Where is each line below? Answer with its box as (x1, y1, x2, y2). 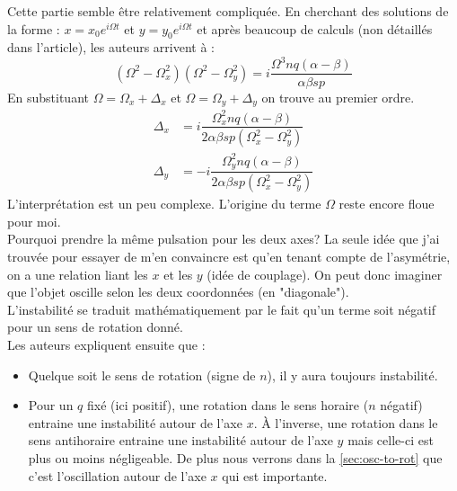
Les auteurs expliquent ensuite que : (7, 335, 206, 354)
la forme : (7, 19, 60, 38)
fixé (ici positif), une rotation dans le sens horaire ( (87, 396, 369, 415)
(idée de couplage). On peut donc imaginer (207, 264, 443, 283)
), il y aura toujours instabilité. (267, 365, 438, 384)
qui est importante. (222, 466, 328, 485)
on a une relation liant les (7, 264, 148, 283)
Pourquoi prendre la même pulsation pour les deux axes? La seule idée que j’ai (7, 229, 440, 248)
